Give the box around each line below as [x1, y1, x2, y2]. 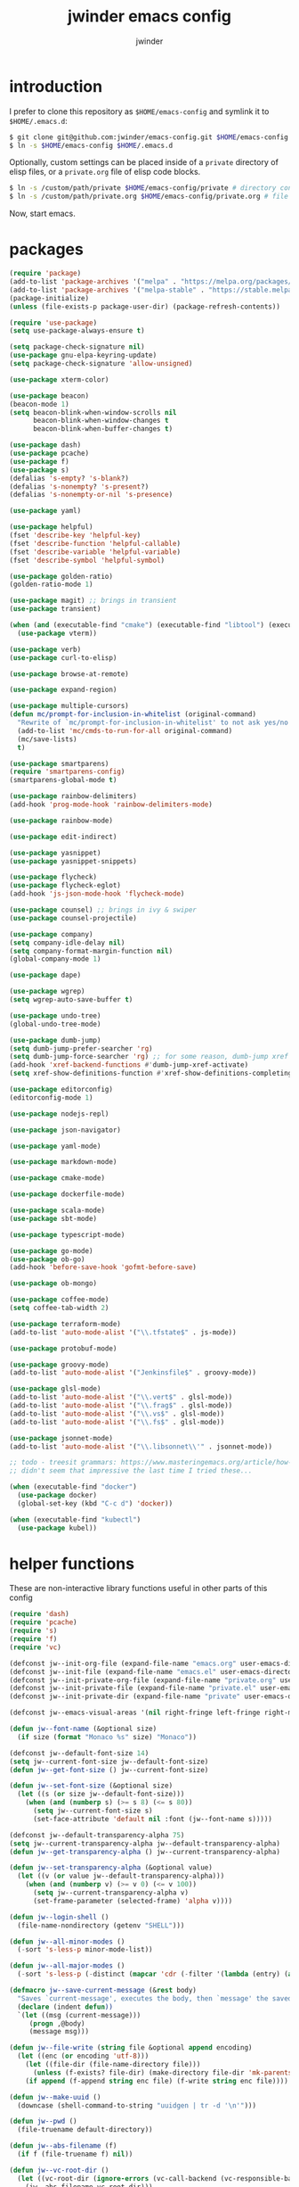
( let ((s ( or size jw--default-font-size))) [17, 1790, 185, 1799]
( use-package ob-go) [9, 1255, 86, 1264]
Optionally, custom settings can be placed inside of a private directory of [9, 157, 279, 168]
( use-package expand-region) [9, 685, 117, 695]
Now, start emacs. [9, 208, 76, 219]
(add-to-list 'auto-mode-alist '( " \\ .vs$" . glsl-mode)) [9, 1409, 225, 1418]
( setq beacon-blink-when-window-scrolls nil [9, 408, 177, 417]
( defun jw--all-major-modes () [9, 1961, 125, 1970]
